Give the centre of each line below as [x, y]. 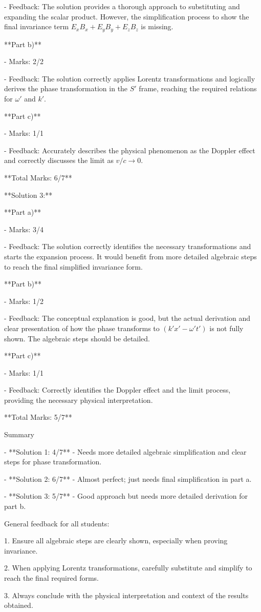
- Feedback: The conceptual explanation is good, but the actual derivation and [127, 318]
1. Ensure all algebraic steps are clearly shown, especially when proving [116, 540]
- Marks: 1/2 [24, 301]
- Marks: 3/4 [24, 229]
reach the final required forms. [51, 578]
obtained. [19, 605]
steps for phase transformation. [53, 462]
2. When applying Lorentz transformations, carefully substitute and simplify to [128, 568]
